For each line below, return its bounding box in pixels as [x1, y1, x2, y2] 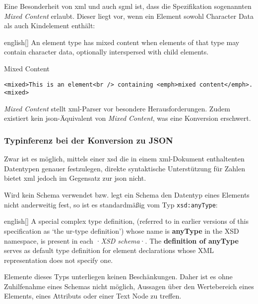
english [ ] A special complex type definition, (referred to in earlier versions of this [4, 216, 249, 226]
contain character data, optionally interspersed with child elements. [4, 47, 209, 57]
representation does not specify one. [4, 254, 113, 265]
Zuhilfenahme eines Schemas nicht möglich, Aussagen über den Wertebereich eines [4, 281, 254, 291]
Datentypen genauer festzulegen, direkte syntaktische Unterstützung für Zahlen [4, 163, 246, 173]
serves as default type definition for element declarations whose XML [4, 245, 214, 255]
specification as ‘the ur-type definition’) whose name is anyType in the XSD [4, 225, 239, 236]
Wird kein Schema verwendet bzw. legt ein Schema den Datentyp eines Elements [4, 190, 250, 200]
